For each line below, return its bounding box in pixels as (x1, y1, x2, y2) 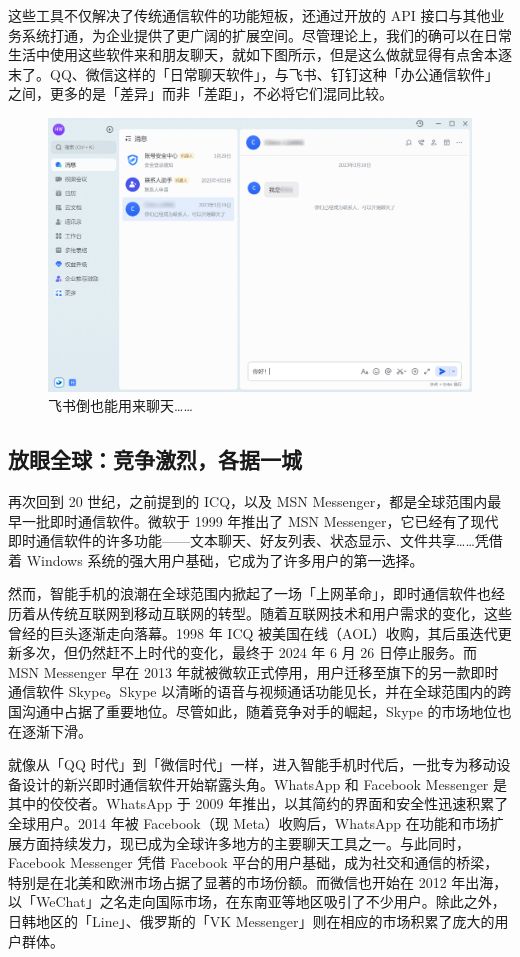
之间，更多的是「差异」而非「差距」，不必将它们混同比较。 (8, 83, 393, 104)
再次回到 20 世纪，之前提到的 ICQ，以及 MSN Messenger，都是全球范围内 (8, 491, 488, 512)
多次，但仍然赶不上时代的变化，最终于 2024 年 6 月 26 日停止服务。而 (21, 642, 477, 663)
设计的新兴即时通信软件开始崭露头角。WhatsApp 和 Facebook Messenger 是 (21, 773, 508, 794)
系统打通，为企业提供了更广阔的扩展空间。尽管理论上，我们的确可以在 (21, 24, 484, 45)
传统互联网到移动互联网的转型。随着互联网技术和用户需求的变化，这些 (49, 603, 512, 624)
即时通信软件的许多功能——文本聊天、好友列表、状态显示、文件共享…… (8, 530, 475, 551)
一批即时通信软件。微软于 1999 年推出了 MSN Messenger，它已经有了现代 (21, 510, 499, 531)
